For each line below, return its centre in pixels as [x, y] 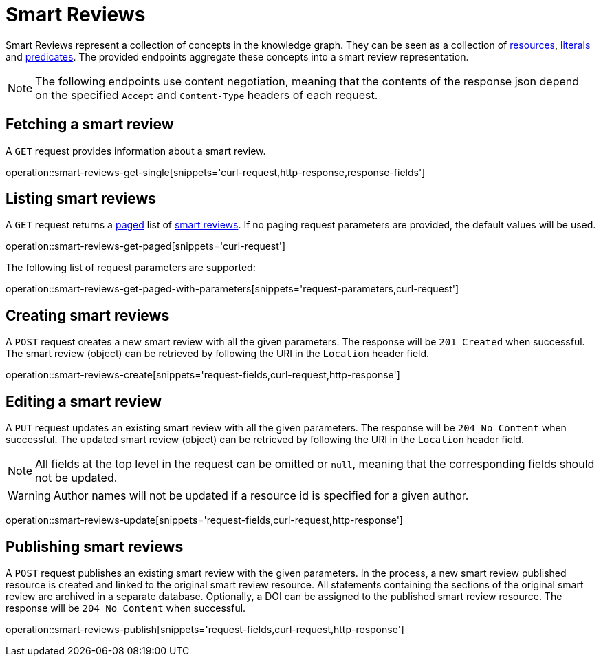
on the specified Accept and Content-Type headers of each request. [207, 95]
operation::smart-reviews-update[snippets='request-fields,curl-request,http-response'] [204, 520]
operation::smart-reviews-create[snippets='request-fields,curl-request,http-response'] [203, 375]
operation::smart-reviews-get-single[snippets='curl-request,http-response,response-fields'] [216, 172]
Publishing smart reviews [95, 546]
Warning [29, 496]
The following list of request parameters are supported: [131, 268]
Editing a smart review [84, 401]
